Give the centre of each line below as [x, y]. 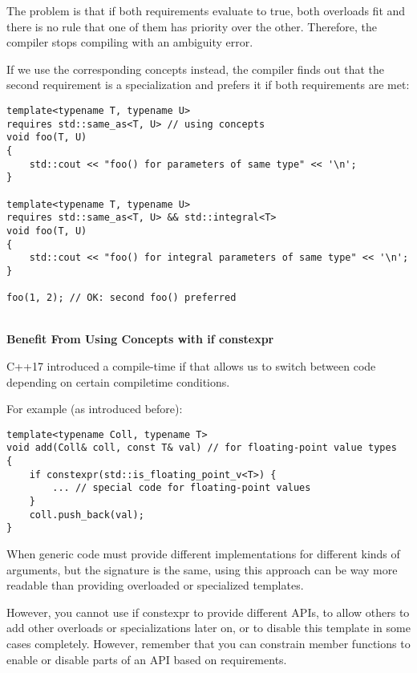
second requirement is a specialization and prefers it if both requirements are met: [208, 85]
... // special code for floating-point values [182, 488]
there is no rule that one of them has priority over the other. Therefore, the [192, 26]
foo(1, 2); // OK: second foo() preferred [121, 298]
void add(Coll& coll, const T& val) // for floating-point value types [202, 448]
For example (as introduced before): [95, 409]
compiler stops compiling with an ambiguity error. [130, 42]
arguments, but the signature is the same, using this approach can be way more [202, 569]
